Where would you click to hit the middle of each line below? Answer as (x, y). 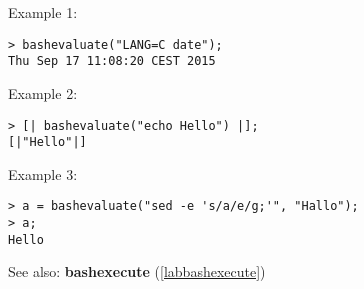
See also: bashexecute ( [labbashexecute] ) (137, 271)
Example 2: (43, 92)
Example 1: (43, 12)
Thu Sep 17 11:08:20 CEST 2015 (112, 61)
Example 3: (43, 173)
